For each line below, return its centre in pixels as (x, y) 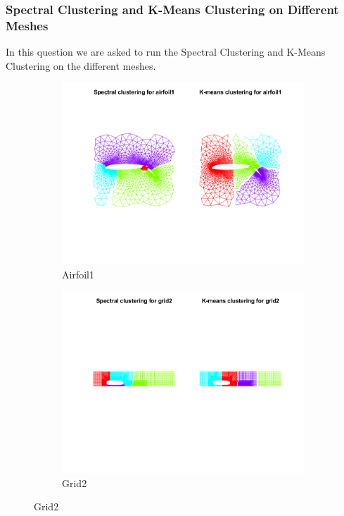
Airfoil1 (78, 274)
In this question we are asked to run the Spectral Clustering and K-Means (166, 52)
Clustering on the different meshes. (81, 65)
